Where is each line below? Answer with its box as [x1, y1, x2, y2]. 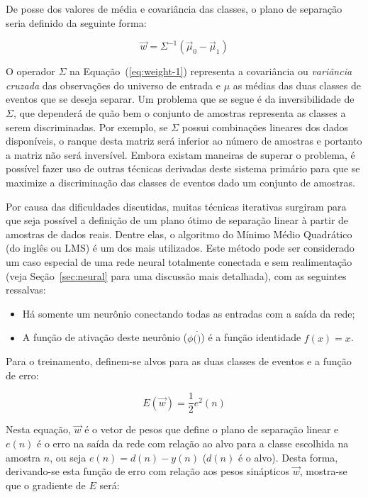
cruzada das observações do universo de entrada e [6, 77, 221, 92]
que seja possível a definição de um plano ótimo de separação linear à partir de [6, 213, 349, 228]
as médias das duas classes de [233, 77, 361, 92]
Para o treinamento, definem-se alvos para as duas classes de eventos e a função [6, 354, 352, 369]
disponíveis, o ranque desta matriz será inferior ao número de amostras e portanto [6, 133, 362, 148]
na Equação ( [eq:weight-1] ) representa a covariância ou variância [69, 64, 352, 79]
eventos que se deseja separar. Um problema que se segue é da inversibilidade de [6, 91, 355, 106]
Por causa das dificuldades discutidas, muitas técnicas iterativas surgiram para [6, 199, 347, 213]
